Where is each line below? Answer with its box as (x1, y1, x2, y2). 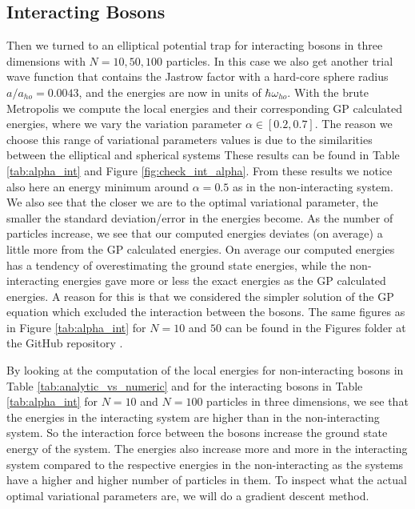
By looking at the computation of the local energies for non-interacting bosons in (6, 362, 404, 379)
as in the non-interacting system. (232, 178, 393, 194)
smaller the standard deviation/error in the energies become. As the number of (6, 209, 393, 226)
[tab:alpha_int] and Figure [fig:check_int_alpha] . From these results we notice (6, 162, 393, 178)
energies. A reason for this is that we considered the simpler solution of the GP (6, 287, 394, 304)
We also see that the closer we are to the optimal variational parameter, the (6, 194, 378, 210)
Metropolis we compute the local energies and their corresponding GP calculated (6, 99, 402, 116)
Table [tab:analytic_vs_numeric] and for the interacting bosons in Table (6, 377, 363, 394)
